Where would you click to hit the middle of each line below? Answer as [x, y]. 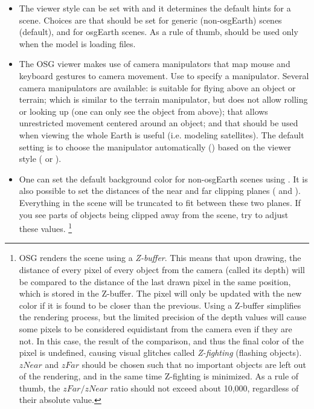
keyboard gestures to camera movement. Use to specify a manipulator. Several [164, 75]
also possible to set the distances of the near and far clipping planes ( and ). [160, 191]
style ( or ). [40, 159]
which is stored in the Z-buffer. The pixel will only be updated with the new [160, 293]
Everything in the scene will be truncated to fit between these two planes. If [160, 202]
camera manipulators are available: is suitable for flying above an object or [157, 87]
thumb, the [40, 388]
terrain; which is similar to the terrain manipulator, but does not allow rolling [163, 99]
